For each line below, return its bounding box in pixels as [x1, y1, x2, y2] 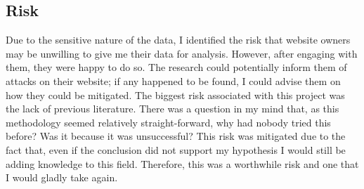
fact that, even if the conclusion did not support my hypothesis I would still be [6, 142, 346, 157]
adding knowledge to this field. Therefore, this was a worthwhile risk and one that [6, 156, 359, 171]
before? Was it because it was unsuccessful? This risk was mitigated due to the [6, 129, 346, 143]
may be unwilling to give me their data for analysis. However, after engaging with [6, 46, 358, 60]
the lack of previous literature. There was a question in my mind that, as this [6, 101, 339, 116]
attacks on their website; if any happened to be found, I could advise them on [6, 73, 341, 88]
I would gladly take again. [6, 170, 118, 185]
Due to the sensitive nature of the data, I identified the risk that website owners [6, 32, 351, 47]
